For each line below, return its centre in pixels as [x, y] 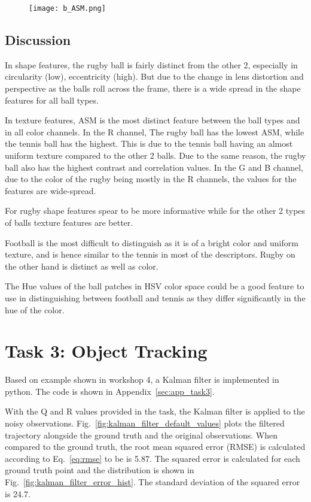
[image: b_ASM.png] [67, 8]
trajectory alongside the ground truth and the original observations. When [141, 435]
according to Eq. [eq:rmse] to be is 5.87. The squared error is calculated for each [153, 458]
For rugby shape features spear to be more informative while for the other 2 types [155, 211]
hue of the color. [35, 309]
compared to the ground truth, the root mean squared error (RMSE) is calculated [155, 447]
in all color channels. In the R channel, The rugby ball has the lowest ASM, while [155, 131]
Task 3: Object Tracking [106, 351]
